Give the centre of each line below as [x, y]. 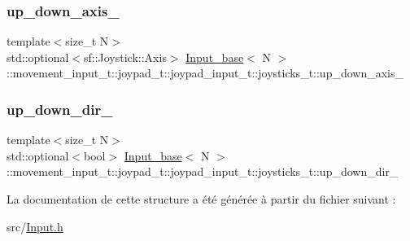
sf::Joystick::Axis [125, 57]
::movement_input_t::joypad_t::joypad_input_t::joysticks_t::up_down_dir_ [203, 171]
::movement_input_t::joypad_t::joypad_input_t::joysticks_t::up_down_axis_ [205, 73]
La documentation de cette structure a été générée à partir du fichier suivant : [201, 199]
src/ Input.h [35, 226]
